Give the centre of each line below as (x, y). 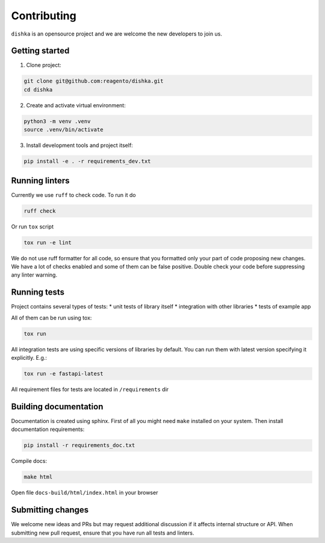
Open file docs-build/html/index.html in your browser (85, 493)
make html (38, 477)
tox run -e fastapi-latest (63, 374)
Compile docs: (29, 461)
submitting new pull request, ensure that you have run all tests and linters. (103, 533)
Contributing (44, 16)
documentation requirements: (48, 429)
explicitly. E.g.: (29, 358)
